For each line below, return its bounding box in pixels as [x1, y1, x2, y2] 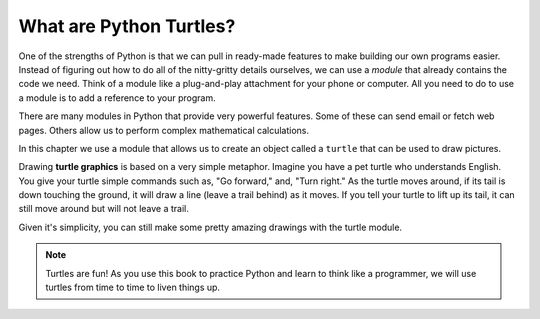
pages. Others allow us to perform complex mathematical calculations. [18, 124, 310, 136]
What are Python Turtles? [18, 15, 236, 37]
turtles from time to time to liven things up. [45, 281, 220, 294]
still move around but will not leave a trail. [18, 203, 189, 215]
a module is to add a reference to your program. [18, 91, 217, 104]
